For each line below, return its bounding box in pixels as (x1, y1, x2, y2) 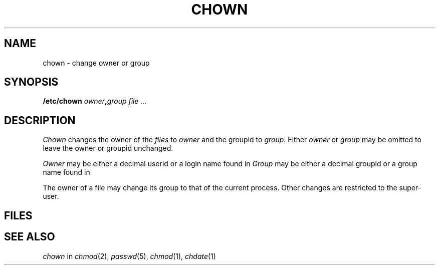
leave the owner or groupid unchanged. (43, 144, 173, 153)
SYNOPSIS (4, 76, 59, 89)
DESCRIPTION (4, 114, 76, 127)
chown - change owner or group (43, 58, 150, 67)
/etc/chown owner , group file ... (43, 97, 147, 106)
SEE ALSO (4, 230, 55, 243)
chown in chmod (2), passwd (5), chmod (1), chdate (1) (43, 251, 216, 260)
